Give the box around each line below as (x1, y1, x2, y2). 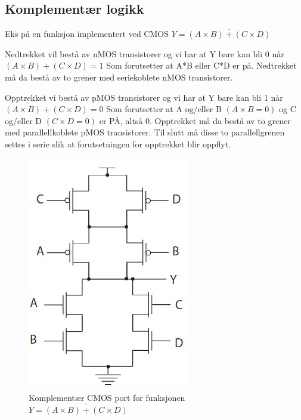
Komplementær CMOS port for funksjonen (29, 391, 185, 404)
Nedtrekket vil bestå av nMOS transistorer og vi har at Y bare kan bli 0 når (5, 47, 284, 60)
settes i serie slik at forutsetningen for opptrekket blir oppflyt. (5, 137, 231, 150)
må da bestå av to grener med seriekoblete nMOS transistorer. (5, 70, 233, 83)
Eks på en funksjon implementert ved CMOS (5, 27, 169, 40)
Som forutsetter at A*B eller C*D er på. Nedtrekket (106, 59, 297, 72)
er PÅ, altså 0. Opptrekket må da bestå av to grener (99, 114, 291, 126)
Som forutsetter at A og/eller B (106, 103, 222, 115)
